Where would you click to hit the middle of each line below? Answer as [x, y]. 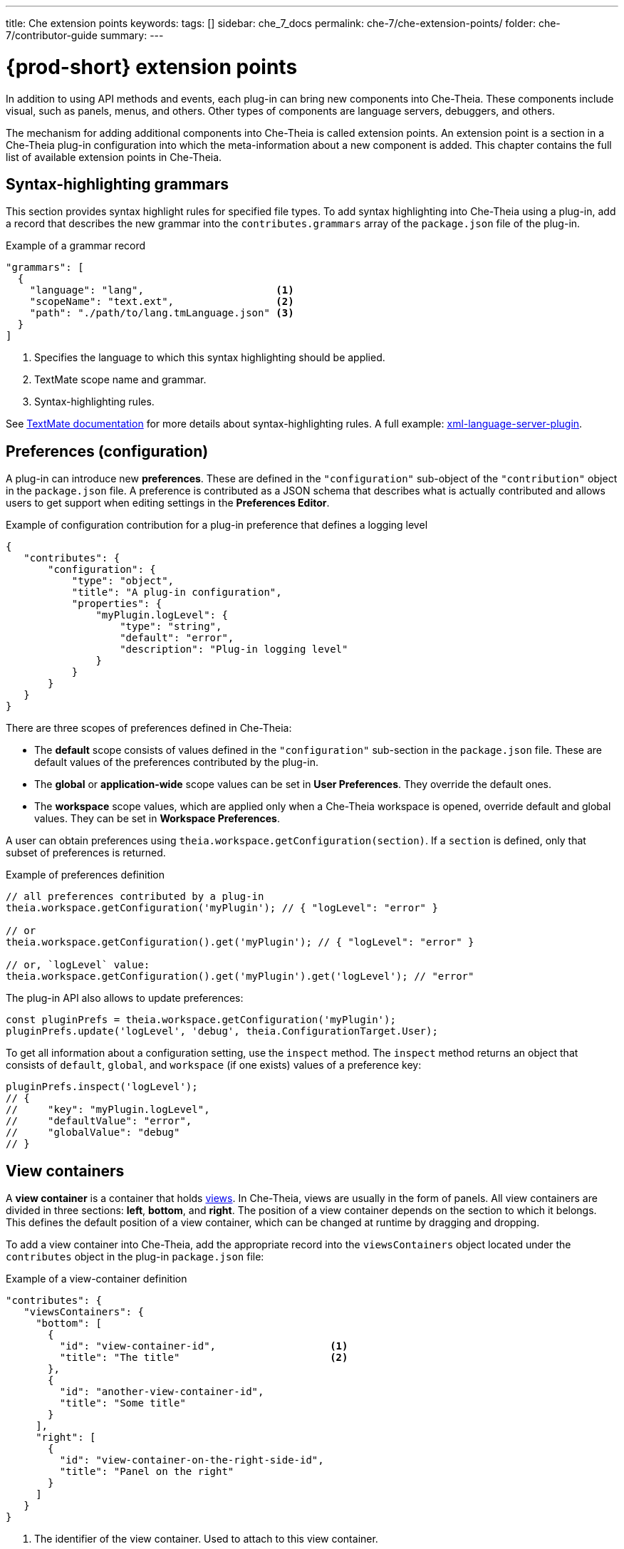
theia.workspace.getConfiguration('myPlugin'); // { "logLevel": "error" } [222, 908]
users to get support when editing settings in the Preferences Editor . [168, 503]
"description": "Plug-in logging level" [234, 649]
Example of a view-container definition [97, 1279]
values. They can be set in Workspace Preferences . [157, 819]
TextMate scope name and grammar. [120, 380]
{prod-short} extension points [152, 67]
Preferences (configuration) [107, 451]
